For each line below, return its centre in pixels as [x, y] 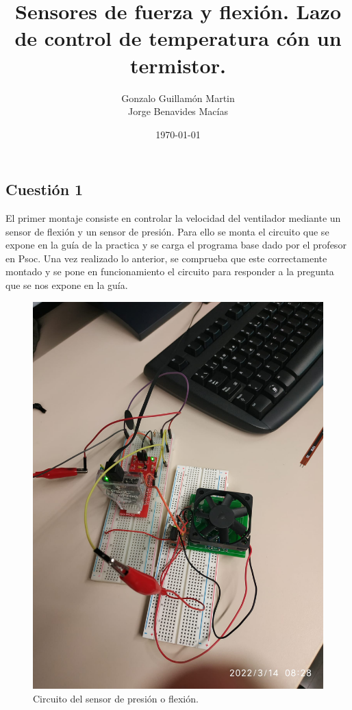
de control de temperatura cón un [178, 38]
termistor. [178, 65]
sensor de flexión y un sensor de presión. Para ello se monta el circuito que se [167, 231]
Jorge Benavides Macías [178, 111]
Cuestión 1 [45, 189]
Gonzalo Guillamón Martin [178, 98]
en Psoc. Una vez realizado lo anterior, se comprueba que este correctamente [166, 258]
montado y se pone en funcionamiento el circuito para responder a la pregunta [170, 271]
